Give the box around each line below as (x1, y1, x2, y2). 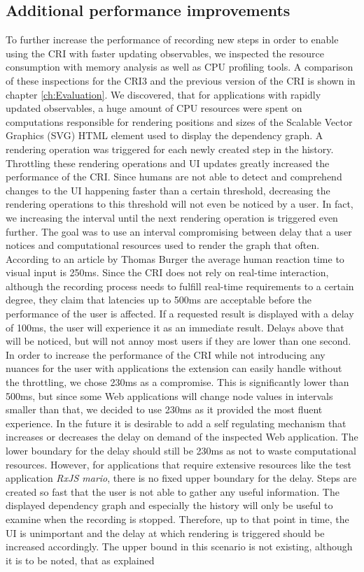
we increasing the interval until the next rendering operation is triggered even (6, 210, 338, 224)
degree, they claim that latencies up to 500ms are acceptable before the (6, 292, 311, 307)
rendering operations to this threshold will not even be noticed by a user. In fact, (6, 196, 353, 211)
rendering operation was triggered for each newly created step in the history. (6, 141, 334, 156)
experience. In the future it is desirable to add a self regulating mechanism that (6, 415, 346, 430)
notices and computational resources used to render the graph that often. (6, 238, 320, 252)
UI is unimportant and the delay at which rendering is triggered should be (6, 525, 325, 540)
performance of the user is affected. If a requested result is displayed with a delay (6, 306, 354, 321)
